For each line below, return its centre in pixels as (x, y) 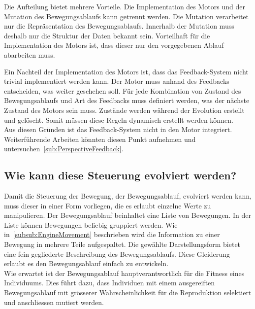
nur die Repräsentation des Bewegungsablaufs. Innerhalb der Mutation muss (119, 26)
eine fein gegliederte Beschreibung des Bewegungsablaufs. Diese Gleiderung (117, 254)
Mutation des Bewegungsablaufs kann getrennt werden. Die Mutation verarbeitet (127, 16)
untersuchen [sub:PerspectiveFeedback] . (64, 149)
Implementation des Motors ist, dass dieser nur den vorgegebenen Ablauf (114, 45)
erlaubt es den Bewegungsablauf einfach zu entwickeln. (86, 263)
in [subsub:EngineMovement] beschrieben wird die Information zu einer (112, 234)
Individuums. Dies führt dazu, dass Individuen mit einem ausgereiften (110, 283)
